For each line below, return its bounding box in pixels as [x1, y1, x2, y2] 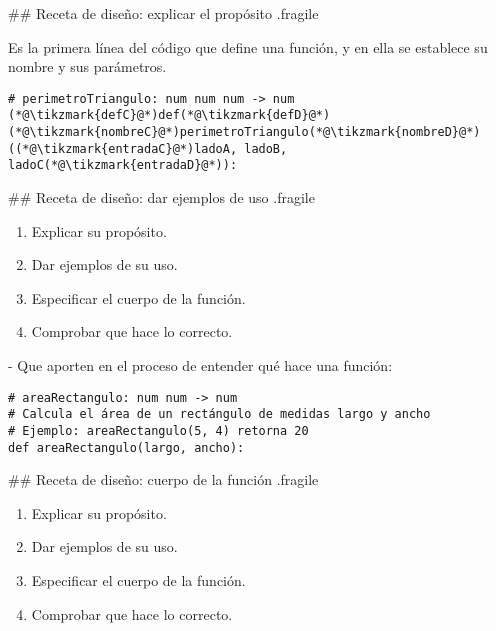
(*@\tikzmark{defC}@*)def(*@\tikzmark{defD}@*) [8, 108, 331, 123]
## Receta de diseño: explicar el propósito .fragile [8, 3, 319, 23]
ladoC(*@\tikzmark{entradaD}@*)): [8, 158, 238, 173]
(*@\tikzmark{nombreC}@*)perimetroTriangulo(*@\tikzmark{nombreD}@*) [8, 125, 481, 140]
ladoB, [244, 141, 288, 156]
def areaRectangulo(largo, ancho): [8, 440, 245, 455]
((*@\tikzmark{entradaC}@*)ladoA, [8, 141, 238, 156]
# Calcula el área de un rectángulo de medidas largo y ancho [8, 407, 431, 422]
